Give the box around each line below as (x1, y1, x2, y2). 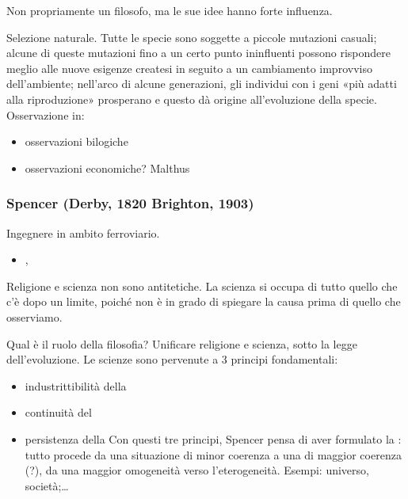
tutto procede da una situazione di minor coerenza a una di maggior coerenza (25, 446, 402, 463)
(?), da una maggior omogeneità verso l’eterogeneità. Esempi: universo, (25, 462, 369, 478)
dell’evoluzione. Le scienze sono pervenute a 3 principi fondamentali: (6, 351, 338, 368)
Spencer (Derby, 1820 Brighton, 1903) (6, 193, 254, 213)
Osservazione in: (6, 106, 85, 123)
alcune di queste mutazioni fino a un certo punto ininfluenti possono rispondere (6, 44, 391, 61)
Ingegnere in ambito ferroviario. (6, 224, 160, 241)
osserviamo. (6, 308, 63, 325)
